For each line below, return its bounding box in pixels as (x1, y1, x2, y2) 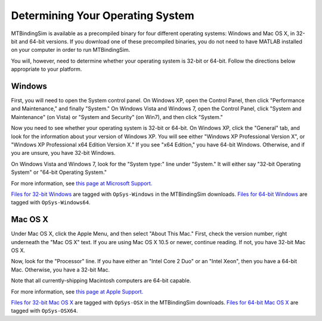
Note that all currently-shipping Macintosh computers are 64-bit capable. (11, 277, 191, 284)
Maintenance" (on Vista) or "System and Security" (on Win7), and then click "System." (11, 113, 223, 120)
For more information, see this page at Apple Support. (11, 288, 144, 295)
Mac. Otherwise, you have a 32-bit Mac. (11, 266, 110, 273)
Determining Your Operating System (11, 9, 194, 22)
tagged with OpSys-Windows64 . (11, 199, 91, 206)
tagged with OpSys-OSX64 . (11, 307, 78, 314)
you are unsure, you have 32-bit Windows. (11, 149, 116, 157)
